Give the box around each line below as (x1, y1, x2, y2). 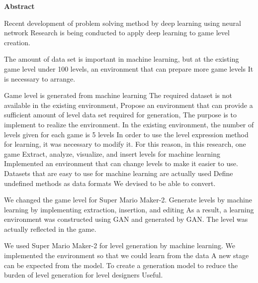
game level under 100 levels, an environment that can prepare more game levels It (4, 63, 254, 74)
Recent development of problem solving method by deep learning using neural (4, 17, 241, 28)
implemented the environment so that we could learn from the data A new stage (4, 250, 249, 261)
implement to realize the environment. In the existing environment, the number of (4, 119, 254, 129)
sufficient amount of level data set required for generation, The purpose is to (4, 109, 237, 120)
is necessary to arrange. (4, 73, 76, 84)
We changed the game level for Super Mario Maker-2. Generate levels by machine (4, 194, 252, 205)
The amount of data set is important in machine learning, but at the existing (4, 54, 239, 64)
